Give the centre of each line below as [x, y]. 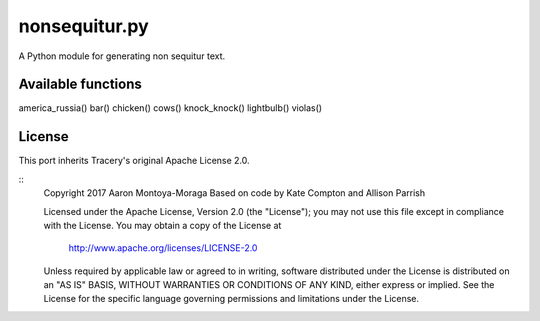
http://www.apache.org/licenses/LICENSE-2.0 [163, 248]
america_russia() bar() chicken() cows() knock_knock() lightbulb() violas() [170, 108]
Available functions [80, 84]
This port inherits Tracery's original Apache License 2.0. [134, 161]
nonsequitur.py [83, 26]
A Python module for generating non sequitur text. [122, 56]
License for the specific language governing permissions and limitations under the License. [231, 299]
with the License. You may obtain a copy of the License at [162, 225]
